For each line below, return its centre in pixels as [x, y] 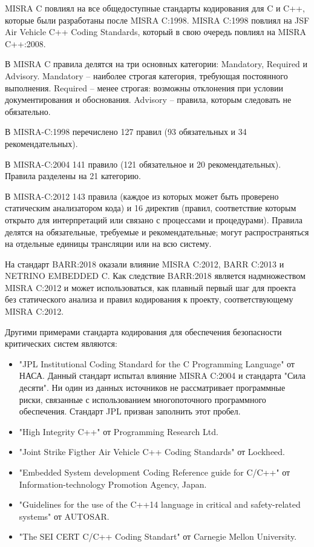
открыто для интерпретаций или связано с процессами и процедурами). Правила [154, 219]
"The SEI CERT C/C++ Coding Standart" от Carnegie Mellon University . [158, 536]
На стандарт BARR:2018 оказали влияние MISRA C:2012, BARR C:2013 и [145, 264]
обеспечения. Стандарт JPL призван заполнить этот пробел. [130, 411]
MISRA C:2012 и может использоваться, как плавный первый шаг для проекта [150, 287]
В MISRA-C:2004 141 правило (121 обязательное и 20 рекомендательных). [143, 164]
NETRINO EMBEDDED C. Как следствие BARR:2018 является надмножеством [155, 276]
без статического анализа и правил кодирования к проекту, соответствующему [149, 299]
